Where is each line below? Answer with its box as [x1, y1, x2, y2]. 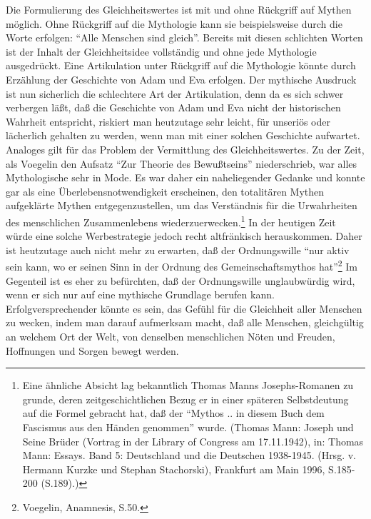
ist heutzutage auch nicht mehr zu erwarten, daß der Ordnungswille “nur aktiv [6, 242, 350, 257]
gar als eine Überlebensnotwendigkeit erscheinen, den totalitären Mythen [6, 183, 325, 198]
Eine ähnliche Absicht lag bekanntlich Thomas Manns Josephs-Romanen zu [22, 378, 354, 393]
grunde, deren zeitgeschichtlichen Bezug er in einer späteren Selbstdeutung [22, 391, 349, 406]
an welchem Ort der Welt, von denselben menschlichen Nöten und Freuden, [6, 328, 335, 343]
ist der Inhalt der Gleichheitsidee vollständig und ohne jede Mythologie [6, 44, 317, 59]
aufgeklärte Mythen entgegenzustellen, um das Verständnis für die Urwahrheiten [6, 198, 357, 213]
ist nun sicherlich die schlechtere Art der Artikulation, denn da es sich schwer [6, 86, 344, 101]
